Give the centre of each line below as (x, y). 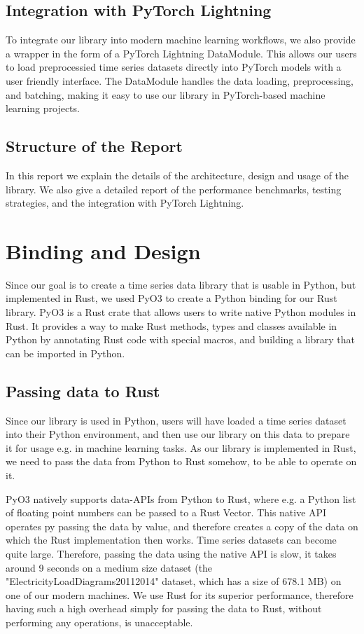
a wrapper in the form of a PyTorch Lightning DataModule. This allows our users (181, 53)
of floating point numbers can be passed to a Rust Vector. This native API (166, 512)
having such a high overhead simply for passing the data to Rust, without (164, 608)
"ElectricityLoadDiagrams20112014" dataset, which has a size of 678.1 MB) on (174, 581)
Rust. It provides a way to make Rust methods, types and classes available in (171, 325)
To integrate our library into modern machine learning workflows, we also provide (181, 40)
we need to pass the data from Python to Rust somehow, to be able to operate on (181, 461)
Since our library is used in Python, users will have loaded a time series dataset (176, 420)
